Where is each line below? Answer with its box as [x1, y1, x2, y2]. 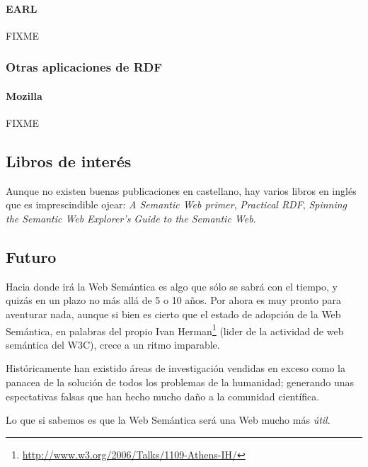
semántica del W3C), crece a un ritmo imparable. [6, 337, 220, 351]
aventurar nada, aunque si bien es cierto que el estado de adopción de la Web [6, 307, 341, 321]
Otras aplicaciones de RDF [6, 58, 163, 76]
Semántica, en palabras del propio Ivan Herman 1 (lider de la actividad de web [6, 321, 344, 338]
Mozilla [6, 88, 42, 103]
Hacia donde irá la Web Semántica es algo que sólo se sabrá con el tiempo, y [6, 278, 338, 293]
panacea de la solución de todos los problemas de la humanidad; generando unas [6, 375, 355, 390]
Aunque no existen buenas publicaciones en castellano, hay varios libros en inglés [6, 183, 357, 198]
